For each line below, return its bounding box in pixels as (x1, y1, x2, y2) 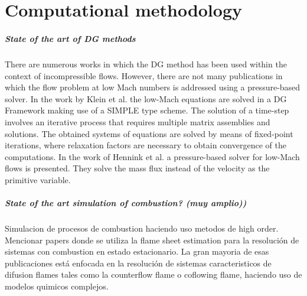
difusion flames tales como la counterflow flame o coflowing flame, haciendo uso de (5, 268, 302, 281)
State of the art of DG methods (5, 32, 136, 44)
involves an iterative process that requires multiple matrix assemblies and (5, 115, 270, 128)
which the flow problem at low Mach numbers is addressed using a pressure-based (5, 81, 301, 93)
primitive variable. (5, 173, 71, 186)
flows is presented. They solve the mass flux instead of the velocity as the (5, 162, 270, 174)
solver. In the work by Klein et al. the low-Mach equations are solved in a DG (5, 92, 287, 105)
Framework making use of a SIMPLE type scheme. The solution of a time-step (5, 104, 289, 116)
